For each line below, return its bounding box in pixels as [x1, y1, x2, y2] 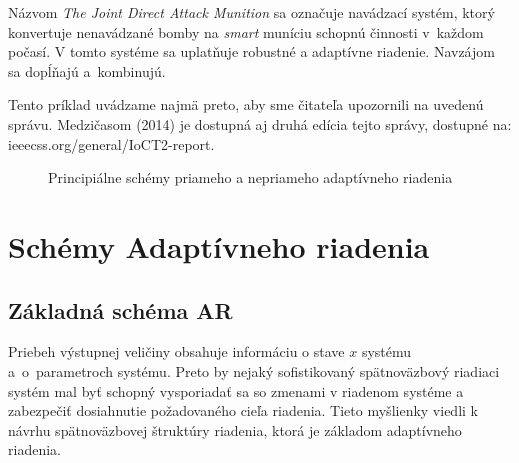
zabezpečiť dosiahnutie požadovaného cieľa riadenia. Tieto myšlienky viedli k [8, 400, 478, 421]
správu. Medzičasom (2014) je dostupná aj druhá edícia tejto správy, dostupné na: [8, 113, 512, 134]
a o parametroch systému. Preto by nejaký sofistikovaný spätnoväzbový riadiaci [8, 360, 500, 381]
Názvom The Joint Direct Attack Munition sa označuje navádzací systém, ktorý [8, 2, 495, 22]
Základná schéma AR [8, 294, 233, 325]
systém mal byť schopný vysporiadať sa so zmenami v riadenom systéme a [8, 380, 464, 401]
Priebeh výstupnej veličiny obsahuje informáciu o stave [8, 341, 345, 362]
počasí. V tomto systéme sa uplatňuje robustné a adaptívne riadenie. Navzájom [8, 41, 495, 62]
